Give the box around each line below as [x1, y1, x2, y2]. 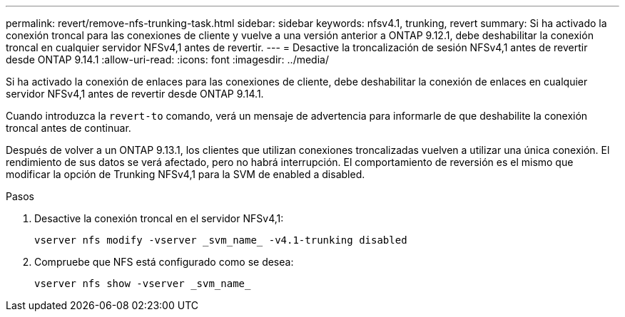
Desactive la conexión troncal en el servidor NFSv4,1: [34, 212, 284, 224]
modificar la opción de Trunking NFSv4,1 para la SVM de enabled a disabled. [6, 168, 365, 180]
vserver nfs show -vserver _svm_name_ [34, 278, 251, 289]
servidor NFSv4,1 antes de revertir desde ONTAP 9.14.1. [6, 88, 264, 100]
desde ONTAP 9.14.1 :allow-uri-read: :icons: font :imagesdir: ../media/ [6, 53, 329, 66]
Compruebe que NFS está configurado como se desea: [34, 256, 294, 268]
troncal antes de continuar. [6, 122, 131, 134]
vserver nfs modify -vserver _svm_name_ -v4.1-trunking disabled [34, 234, 407, 246]
